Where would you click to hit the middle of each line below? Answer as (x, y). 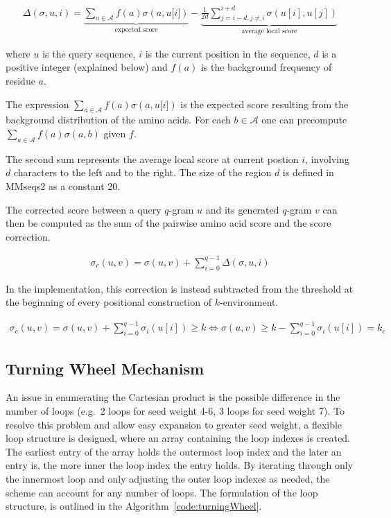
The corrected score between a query (84, 209)
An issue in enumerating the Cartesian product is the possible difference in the (173, 397)
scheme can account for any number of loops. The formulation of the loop (162, 492)
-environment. (249, 302)
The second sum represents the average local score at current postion (152, 158)
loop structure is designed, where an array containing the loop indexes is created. (178, 438)
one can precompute (304, 120)
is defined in (308, 172)
